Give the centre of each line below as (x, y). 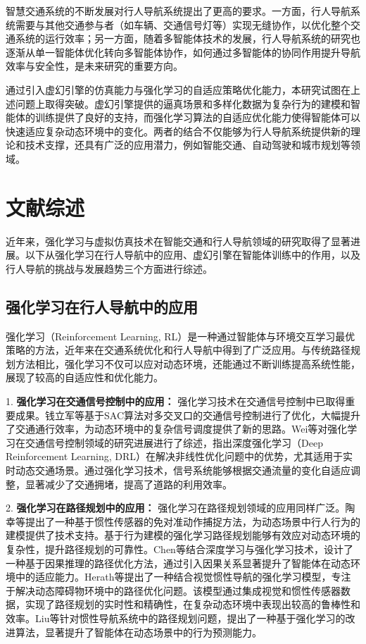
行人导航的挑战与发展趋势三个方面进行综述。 (109, 268)
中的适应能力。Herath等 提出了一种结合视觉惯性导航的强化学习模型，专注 (183, 577)
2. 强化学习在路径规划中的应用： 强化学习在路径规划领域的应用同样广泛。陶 (181, 508)
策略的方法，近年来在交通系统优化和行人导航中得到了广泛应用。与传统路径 (178, 350)
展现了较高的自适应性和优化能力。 (84, 377)
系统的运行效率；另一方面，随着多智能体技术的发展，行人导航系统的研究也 (188, 38)
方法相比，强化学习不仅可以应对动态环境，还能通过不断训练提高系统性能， (188, 363)
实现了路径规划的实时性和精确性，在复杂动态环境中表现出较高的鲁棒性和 (193, 604)
